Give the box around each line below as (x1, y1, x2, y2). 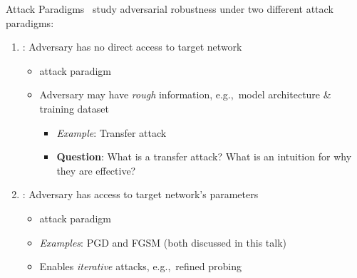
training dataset (39, 101, 109, 115)
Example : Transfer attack (56, 125, 167, 140)
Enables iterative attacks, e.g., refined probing (39, 259, 242, 274)
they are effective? (56, 163, 136, 177)
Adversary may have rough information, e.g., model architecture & (39, 87, 331, 102)
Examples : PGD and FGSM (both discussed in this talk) (39, 235, 286, 249)
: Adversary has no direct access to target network (22, 39, 242, 54)
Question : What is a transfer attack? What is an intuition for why (56, 149, 352, 164)
